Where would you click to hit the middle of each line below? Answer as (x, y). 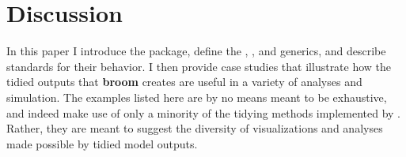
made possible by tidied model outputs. (102, 143)
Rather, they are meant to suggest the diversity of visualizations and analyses (195, 128)
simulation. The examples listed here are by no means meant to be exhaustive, (197, 97)
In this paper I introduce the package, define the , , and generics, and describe (196, 51)
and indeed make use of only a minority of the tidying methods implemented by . (203, 112)
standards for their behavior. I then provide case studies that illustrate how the (199, 66)
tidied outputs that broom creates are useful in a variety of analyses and (184, 82)
